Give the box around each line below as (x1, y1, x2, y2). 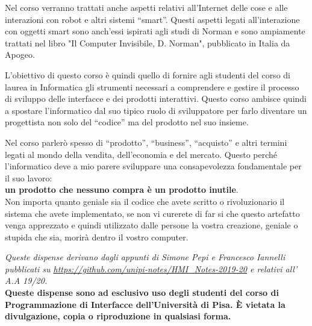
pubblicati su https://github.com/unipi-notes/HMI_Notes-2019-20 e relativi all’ (5, 262, 298, 275)
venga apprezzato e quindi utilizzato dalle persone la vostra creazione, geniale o (5, 219, 298, 231)
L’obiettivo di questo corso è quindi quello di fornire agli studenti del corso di (5, 68, 290, 81)
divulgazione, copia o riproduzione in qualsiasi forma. (5, 310, 231, 322)
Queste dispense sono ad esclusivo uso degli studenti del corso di (5, 286, 279, 299)
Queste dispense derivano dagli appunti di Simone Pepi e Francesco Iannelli (5, 251, 285, 263)
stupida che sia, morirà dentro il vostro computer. (5, 230, 189, 243)
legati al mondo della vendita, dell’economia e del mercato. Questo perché (5, 148, 278, 160)
